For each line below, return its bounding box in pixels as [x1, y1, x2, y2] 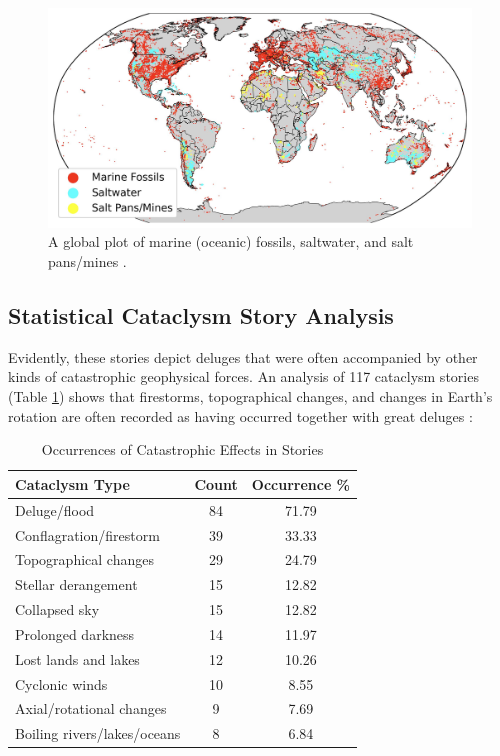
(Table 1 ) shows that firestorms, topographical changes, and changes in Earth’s [8, 386, 493, 407]
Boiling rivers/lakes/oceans [15, 723, 181, 744]
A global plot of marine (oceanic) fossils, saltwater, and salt [48, 231, 414, 252]
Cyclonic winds [15, 673, 108, 694]
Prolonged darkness [15, 623, 135, 644]
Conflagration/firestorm [15, 524, 160, 545]
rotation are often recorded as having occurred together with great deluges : [8, 405, 473, 426]
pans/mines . [48, 251, 127, 272]
